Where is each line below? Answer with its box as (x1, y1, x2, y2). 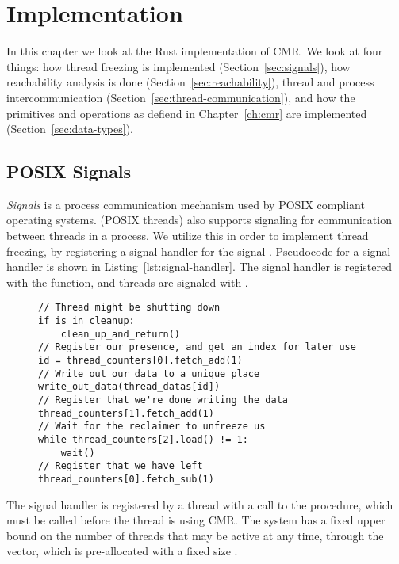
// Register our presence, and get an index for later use (38, 341, 356, 353)
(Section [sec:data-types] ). (6, 120, 134, 137)
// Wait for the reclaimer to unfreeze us (38, 421, 266, 433)
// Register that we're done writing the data (38, 394, 288, 406)
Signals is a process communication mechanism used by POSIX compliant (6, 196, 365, 212)
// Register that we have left (38, 460, 203, 472)
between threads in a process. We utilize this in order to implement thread (6, 227, 369, 244)
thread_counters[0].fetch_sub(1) (38, 473, 214, 485)
